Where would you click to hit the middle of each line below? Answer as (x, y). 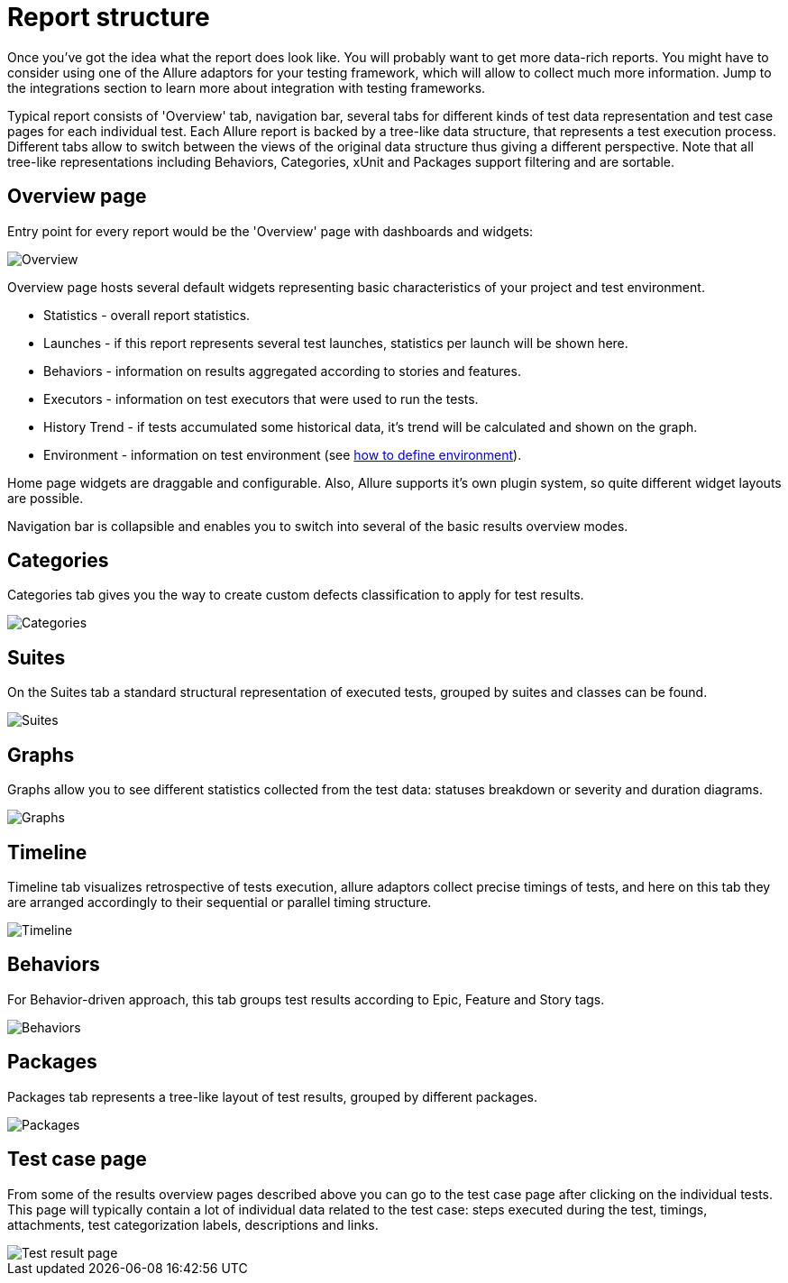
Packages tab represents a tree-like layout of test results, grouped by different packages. (273, 1096)
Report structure (109, 17)
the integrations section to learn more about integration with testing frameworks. (247, 87)
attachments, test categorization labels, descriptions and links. (193, 1224)
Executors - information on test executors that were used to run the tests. (261, 399)
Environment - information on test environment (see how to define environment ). (283, 454)
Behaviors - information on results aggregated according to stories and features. (282, 371)
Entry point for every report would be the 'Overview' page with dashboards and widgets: (270, 231)
